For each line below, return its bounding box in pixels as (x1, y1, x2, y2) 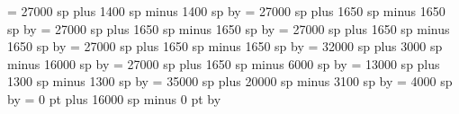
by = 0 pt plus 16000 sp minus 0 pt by (7, 89, 221, 108)
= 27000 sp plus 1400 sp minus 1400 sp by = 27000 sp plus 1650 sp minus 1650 (7, 2, 445, 20)
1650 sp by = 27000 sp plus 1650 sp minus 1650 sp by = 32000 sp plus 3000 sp (7, 37, 443, 56)
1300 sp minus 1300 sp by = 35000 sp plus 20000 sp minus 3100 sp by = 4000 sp (7, 72, 453, 91)
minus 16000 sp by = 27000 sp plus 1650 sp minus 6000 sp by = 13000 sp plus (7, 54, 440, 73)
